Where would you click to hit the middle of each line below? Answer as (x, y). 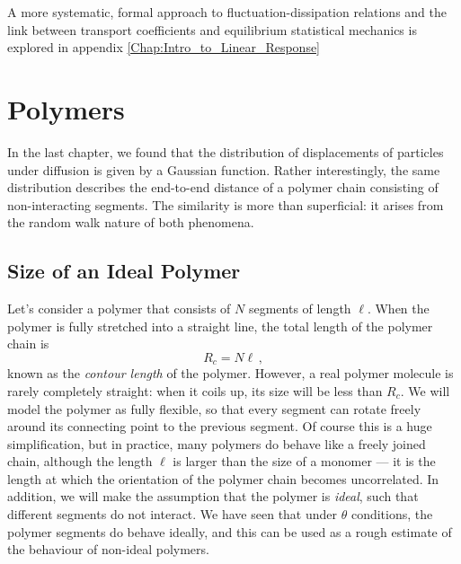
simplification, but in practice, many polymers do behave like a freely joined (217, 443)
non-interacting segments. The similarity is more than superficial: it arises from (226, 204)
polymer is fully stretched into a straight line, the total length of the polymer (220, 326)
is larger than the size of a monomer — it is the (304, 461)
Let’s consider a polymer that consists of (119, 308)
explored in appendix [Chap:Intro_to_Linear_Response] (164, 47)
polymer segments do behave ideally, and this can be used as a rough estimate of (230, 531)
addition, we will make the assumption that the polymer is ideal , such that (213, 496)
